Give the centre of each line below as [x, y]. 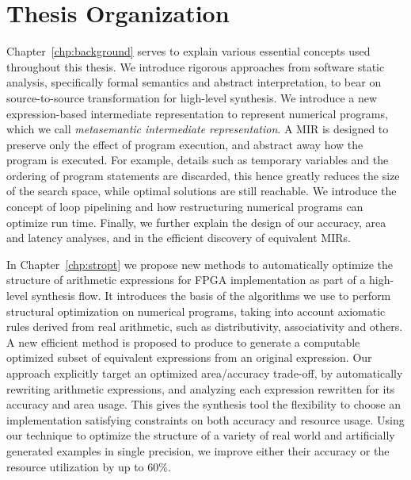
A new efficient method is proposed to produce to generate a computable [183, 342]
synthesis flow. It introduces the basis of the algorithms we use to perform [211, 296]
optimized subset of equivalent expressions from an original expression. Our [189, 357]
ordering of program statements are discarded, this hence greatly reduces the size [203, 175]
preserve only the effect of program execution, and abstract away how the [185, 144]
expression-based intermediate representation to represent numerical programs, [197, 113]
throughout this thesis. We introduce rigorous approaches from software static [196, 66]
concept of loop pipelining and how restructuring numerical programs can [185, 207]
